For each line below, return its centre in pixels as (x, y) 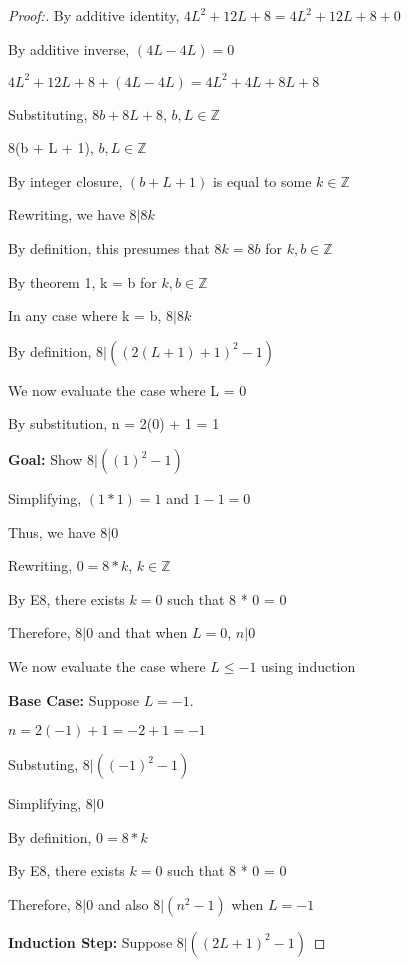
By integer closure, (65, 180)
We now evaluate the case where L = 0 (127, 389)
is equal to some (262, 180)
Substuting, (43, 764)
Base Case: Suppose (73, 699)
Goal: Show (45, 459)
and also (123, 903)
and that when (142, 632)
